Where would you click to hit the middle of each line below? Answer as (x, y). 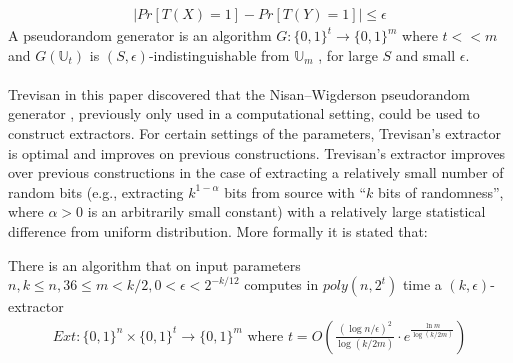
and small (425, 54)
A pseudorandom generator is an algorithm (140, 35)
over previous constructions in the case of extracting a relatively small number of (256, 172)
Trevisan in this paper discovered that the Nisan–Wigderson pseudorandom (239, 93)
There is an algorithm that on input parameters (154, 264)
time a (422, 284)
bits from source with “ (295, 191)
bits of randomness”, (440, 191)
